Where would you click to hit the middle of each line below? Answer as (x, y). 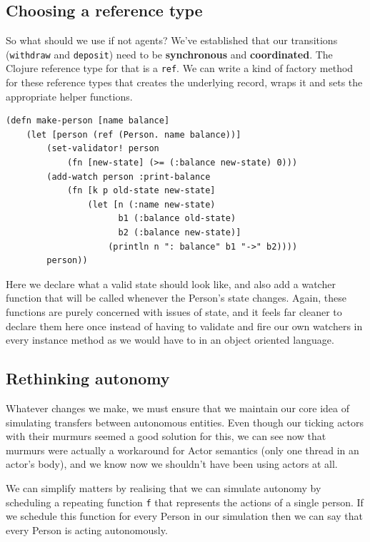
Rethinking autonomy (88, 378)
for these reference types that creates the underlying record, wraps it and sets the (184, 82)
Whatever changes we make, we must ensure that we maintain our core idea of (177, 408)
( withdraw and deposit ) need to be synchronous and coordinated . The (169, 54)
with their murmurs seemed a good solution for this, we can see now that (166, 436)
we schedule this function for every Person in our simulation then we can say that (185, 516)
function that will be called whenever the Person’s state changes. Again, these (176, 298)
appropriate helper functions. (69, 96)
